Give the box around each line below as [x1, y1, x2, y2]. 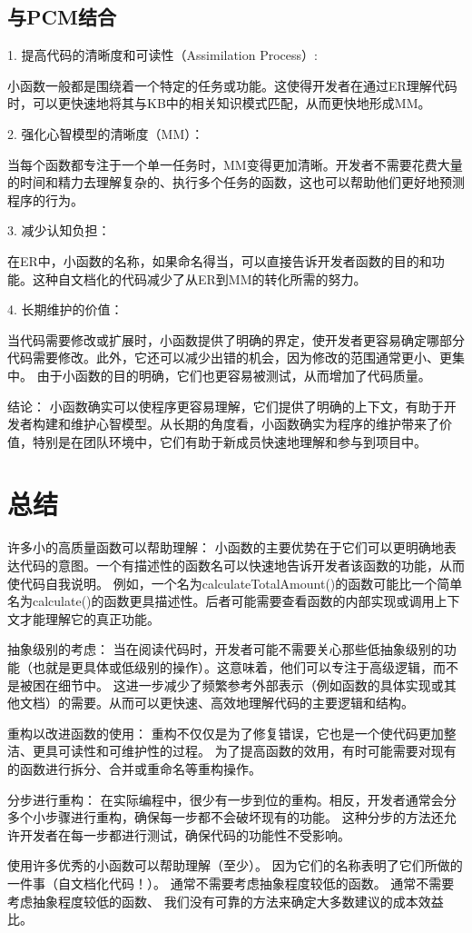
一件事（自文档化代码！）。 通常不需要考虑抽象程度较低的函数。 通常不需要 [7, 873, 455, 892]
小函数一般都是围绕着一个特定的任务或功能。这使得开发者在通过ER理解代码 [7, 75, 457, 94]
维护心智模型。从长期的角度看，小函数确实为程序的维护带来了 [70, 414, 439, 433]
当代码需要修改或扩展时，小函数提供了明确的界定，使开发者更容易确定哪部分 [7, 330, 465, 349]
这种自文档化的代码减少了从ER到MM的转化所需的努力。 [32, 269, 367, 288]
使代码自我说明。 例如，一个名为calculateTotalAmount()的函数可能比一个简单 [7, 573, 463, 592]
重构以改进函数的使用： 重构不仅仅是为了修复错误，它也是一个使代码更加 [7, 723, 444, 742]
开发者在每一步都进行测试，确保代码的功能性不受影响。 [19, 825, 350, 844]
